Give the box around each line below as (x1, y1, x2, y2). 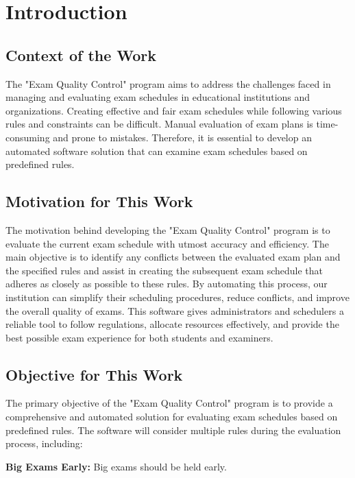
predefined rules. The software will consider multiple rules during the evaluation (5, 422, 341, 437)
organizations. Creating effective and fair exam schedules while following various (5, 103, 342, 117)
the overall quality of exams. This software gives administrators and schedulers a (5, 303, 344, 318)
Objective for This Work (5, 363, 183, 385)
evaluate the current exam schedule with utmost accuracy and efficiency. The (5, 236, 329, 250)
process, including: (5, 436, 83, 451)
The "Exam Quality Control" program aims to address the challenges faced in (5, 76, 331, 91)
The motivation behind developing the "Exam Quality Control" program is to (5, 222, 330, 237)
